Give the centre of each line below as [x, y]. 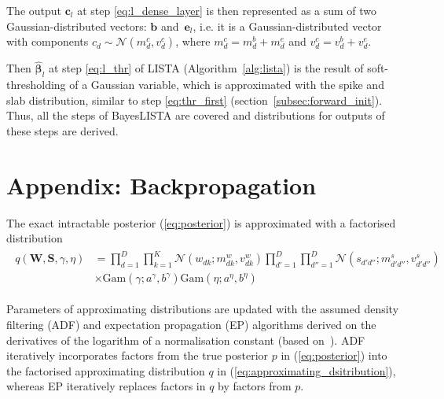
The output [34, 10]
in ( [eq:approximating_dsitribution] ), [306, 370]
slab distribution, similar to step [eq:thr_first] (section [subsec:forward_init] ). [194, 100]
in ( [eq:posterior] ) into [334, 355]
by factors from [255, 386]
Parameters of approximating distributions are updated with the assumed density [203, 309]
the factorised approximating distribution [106, 370]
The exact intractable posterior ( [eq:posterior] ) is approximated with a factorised [201, 222]
